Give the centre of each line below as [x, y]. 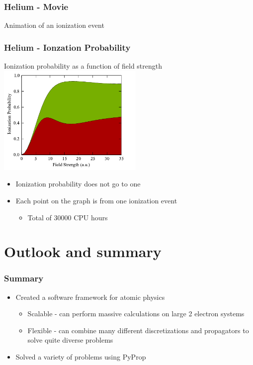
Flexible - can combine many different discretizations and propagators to [138, 330]
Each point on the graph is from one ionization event [96, 200]
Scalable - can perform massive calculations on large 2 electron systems [136, 314]
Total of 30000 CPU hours [68, 217]
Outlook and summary [83, 251]
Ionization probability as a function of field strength [83, 66]
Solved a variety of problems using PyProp [81, 357]
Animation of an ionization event [54, 25]
